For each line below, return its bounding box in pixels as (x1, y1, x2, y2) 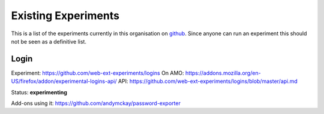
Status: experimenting (11, 88, 67, 95)
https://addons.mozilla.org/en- (185, 69, 261, 76)
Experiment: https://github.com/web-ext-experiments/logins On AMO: (11, 69, 184, 76)
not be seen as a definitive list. (11, 38, 87, 45)
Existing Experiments (11, 9, 120, 22)
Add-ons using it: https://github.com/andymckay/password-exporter (11, 100, 181, 107)
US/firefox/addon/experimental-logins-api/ (11, 78, 117, 85)
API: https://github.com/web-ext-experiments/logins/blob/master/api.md (118, 78, 298, 85)
